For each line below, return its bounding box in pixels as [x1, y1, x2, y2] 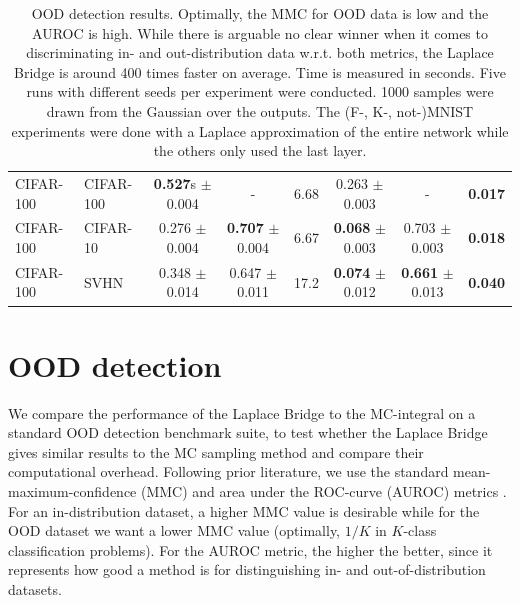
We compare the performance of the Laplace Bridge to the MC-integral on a [8, 402, 476, 423]
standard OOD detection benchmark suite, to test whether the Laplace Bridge [8, 422, 488, 443]
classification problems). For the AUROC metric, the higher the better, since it [8, 539, 493, 560]
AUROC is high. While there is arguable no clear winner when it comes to [32, 22, 488, 43]
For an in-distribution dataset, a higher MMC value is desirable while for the [8, 500, 480, 521]
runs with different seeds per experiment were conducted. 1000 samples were [26, 81, 494, 102]
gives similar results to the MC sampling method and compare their [8, 441, 424, 462]
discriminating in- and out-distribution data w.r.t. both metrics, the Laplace [26, 42, 494, 63]
